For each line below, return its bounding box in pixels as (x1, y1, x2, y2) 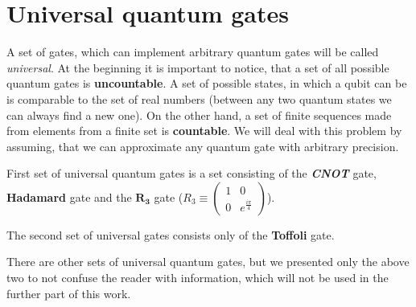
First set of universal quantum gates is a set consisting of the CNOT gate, (6, 165, 377, 182)
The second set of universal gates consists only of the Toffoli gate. (6, 226, 335, 243)
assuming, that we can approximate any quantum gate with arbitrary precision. (6, 137, 399, 154)
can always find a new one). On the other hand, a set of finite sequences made (6, 106, 392, 123)
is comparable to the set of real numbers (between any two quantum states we (6, 90, 392, 107)
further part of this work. (6, 284, 131, 301)
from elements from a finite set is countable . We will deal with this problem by (6, 122, 402, 139)
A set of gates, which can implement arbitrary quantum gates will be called (6, 43, 379, 60)
